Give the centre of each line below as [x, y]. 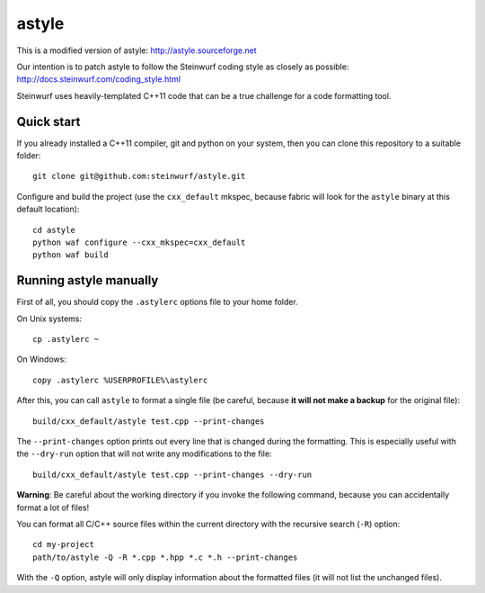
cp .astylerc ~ [66, 339]
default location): [48, 209]
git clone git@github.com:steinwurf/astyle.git [139, 176]
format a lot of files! [53, 508]
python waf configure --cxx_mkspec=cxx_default [139, 242]
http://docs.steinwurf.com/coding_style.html [99, 79]
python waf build [71, 255]
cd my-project [63, 545]
